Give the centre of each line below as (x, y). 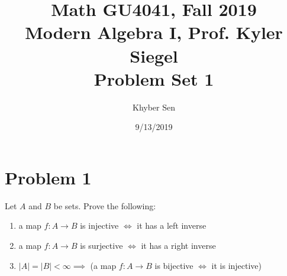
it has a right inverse (178, 245)
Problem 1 (48, 177)
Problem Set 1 (154, 78)
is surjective (101, 245)
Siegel (154, 55)
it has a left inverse (172, 225)
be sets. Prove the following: (105, 205)
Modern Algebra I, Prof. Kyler (154, 32)
